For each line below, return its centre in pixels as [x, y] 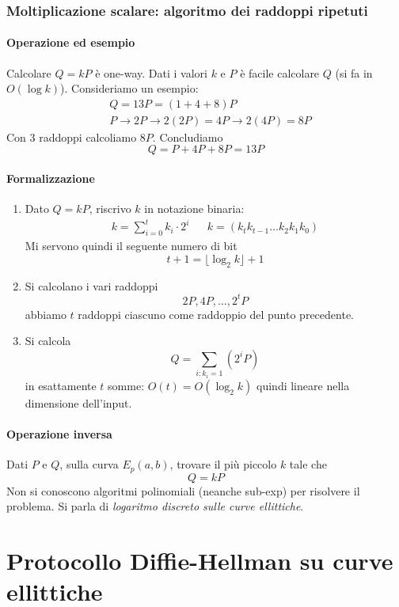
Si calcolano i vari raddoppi [91, 285]
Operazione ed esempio [71, 42]
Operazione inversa [59, 434]
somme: [126, 385]
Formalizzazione [51, 178]
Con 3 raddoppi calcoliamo [72, 137]
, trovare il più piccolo [223, 464]
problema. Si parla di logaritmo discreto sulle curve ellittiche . [155, 506]
